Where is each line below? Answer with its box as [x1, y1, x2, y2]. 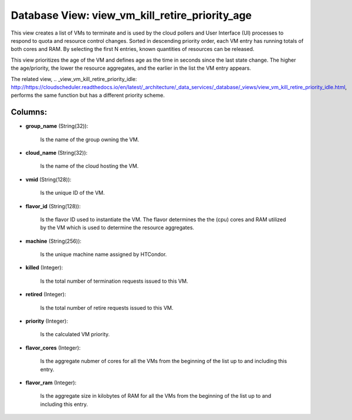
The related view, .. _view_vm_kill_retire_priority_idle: [11, 75, 137, 82]
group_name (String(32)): [25, 123, 89, 130]
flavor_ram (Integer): [25, 379, 77, 386]
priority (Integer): [25, 317, 69, 325]
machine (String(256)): [25, 238, 82, 245]
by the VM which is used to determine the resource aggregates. [40, 224, 195, 231]
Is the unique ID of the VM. [40, 189, 105, 197]
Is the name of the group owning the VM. [40, 136, 140, 143]
